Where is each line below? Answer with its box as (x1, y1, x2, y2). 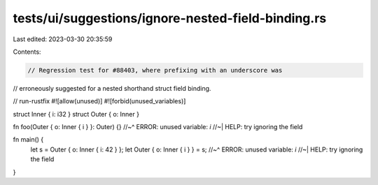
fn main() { (13, 135, 44, 144)
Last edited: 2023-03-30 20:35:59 (13, 35, 113, 43)
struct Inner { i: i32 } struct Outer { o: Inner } (13, 110, 140, 118)
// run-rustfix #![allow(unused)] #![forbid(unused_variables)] (13, 97, 186, 105)
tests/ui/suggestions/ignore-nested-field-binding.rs (13, 10, 327, 26)
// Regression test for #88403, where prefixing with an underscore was (27, 66, 283, 74)
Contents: (13, 47, 41, 56)
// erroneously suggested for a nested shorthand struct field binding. (13, 84, 211, 92)
